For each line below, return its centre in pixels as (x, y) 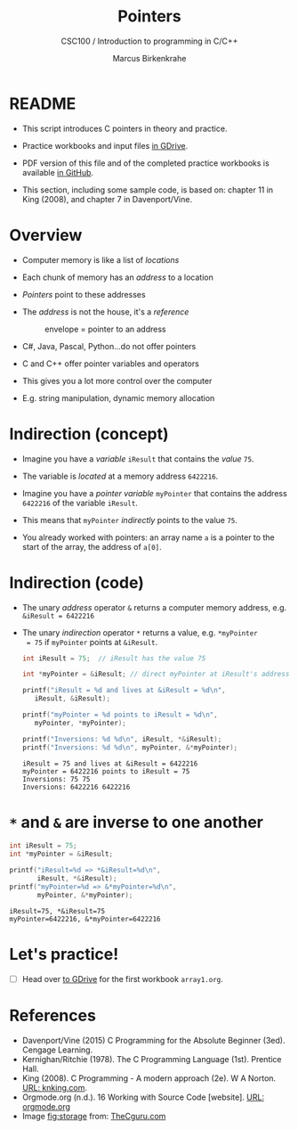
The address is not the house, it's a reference (105, 311)
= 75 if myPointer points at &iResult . (92, 642)
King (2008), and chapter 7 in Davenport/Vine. (107, 199)
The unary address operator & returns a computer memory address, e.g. (154, 607)
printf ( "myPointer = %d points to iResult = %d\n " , (120, 715)
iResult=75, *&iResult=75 (57, 911)
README (43, 103)
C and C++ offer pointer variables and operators (111, 364)
